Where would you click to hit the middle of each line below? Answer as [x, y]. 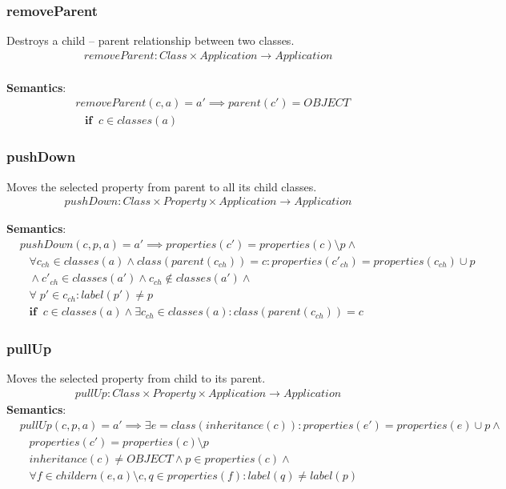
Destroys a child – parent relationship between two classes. [151, 40]
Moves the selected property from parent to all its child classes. [162, 186]
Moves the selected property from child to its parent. [136, 378]
